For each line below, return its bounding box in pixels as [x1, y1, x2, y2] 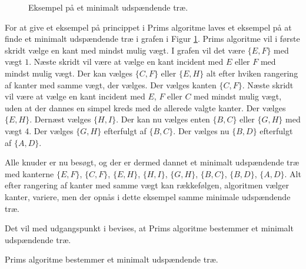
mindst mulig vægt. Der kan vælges [5, 67, 132, 79]
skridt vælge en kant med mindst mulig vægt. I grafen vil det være [5, 44, 245, 56]
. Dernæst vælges [29, 113, 91, 125]
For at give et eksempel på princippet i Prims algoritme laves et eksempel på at [5, 21, 292, 33]
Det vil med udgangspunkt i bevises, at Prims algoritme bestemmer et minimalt [5, 222, 294, 234]
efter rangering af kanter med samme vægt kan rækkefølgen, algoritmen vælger [5, 179, 289, 191]
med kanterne [5, 167, 54, 180]
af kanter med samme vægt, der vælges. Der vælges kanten [5, 78, 217, 91]
